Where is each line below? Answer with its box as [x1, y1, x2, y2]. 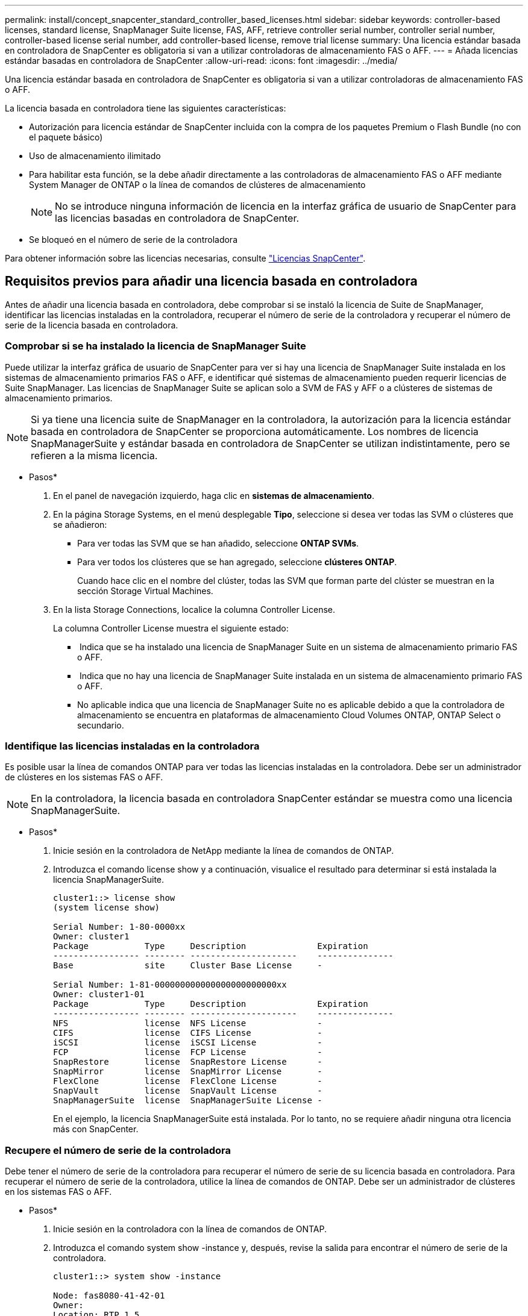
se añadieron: [53, 519, 107, 530]
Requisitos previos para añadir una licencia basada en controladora [5, 274, 418, 289]
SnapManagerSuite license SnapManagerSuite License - [53, 1095, 322, 1106]
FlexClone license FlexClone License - [53, 1076, 322, 1086]
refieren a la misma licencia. [31, 449, 158, 462]
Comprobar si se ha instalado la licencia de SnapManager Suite [5, 340, 306, 352]
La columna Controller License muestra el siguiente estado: [53, 622, 289, 633]
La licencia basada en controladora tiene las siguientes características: [5, 103, 286, 113]
